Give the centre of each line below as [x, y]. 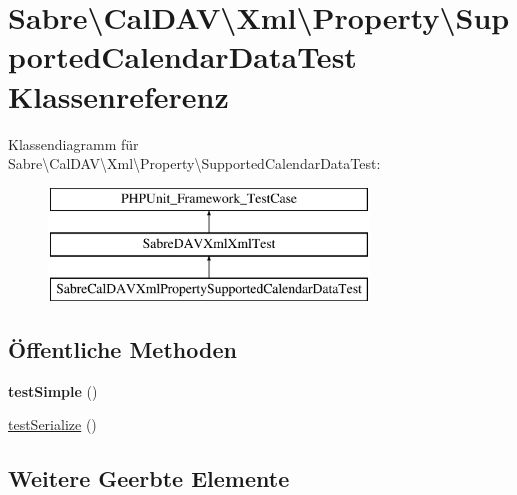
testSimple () [53, 390]
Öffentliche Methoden [122, 349]
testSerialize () [52, 424]
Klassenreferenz [118, 95]
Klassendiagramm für [73, 143]
